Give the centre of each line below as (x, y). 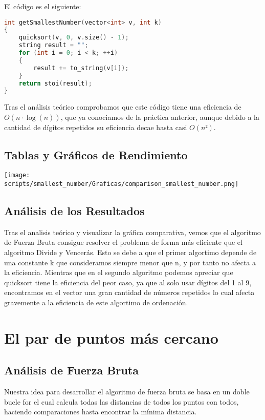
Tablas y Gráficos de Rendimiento (96, 154)
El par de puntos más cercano (111, 337)
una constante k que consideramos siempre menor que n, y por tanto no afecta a (130, 262)
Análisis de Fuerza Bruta (71, 370)
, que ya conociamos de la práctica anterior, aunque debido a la (160, 117)
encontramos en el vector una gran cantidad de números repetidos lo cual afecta (129, 292)
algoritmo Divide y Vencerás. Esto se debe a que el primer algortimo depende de (130, 252)
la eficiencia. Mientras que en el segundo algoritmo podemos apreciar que (119, 272)
